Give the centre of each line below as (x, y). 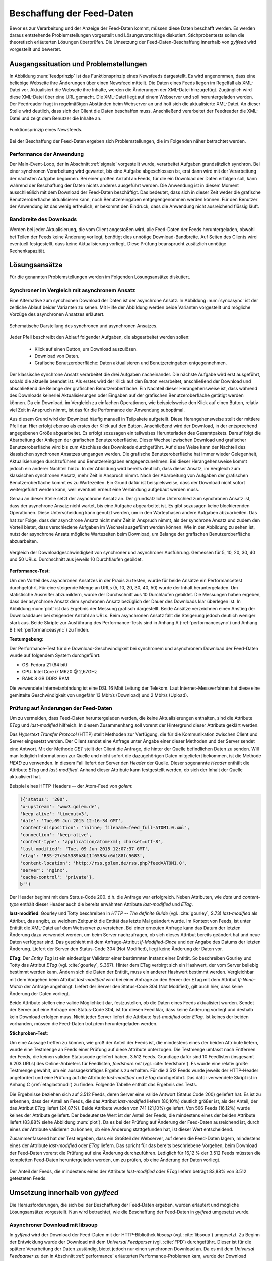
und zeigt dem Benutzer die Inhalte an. (61, 118)
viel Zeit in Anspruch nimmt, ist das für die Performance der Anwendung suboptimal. (97, 410)
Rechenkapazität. (27, 251)
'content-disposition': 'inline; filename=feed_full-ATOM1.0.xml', (105, 828)
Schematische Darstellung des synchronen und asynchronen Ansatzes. (83, 326)
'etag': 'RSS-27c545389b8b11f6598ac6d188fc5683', (82, 856)
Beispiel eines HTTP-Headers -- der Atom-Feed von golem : (71, 786)
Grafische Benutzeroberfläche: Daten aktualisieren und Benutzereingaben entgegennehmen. (131, 363)
